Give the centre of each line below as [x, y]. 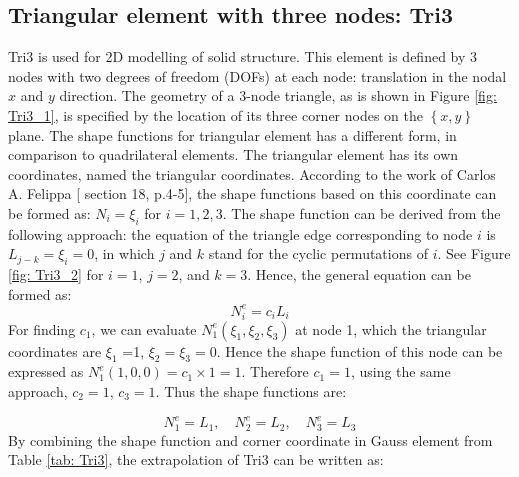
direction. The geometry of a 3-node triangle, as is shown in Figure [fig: [278, 95]
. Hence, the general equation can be [359, 274]
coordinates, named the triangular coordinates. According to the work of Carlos [252, 173]
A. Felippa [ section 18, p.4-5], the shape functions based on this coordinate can [252, 193]
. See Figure [474, 253]
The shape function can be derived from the [366, 212]
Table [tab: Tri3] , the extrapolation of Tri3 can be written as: [196, 459]
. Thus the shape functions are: [251, 390]
